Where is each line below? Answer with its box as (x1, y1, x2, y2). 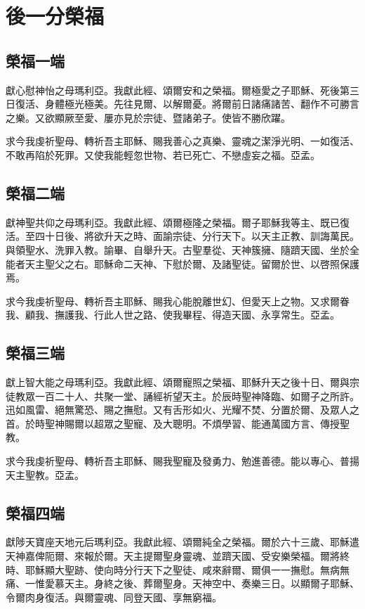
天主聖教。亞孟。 (6, 467, 84, 482)
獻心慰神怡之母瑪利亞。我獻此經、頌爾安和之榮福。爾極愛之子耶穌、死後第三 (6, 82, 359, 97)
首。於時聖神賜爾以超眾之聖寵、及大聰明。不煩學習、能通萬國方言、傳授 (6, 416, 340, 430)
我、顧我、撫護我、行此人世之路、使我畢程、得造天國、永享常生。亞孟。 (6, 307, 340, 322)
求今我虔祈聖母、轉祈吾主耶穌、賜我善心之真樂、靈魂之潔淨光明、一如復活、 (6, 134, 359, 148)
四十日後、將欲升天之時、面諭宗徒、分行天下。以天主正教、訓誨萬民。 (34, 229, 359, 243)
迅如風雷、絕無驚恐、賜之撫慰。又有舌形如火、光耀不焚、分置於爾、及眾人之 (6, 402, 359, 417)
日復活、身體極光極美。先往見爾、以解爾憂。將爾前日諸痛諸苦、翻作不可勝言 (6, 96, 359, 111)
